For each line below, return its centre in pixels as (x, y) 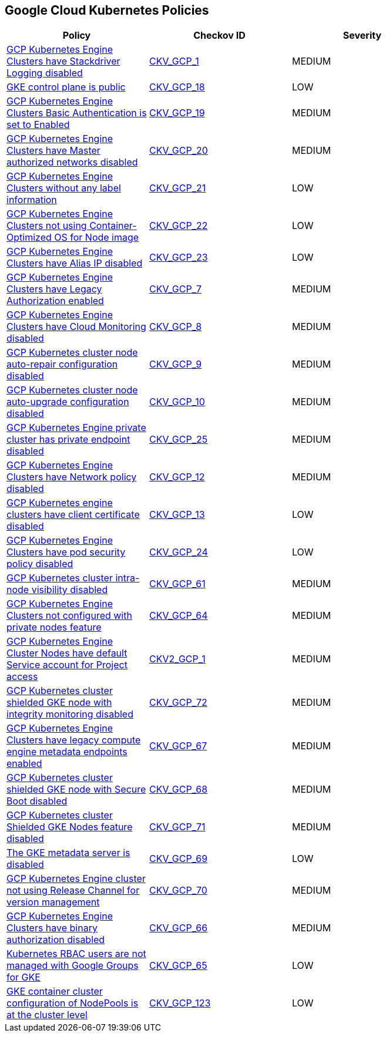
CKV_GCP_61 (177, 584)
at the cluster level (47, 1015)
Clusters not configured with (69, 616)
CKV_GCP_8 (175, 327)
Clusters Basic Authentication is (77, 113)
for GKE (24, 977)
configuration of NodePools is (73, 1003)
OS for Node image (97, 238)
